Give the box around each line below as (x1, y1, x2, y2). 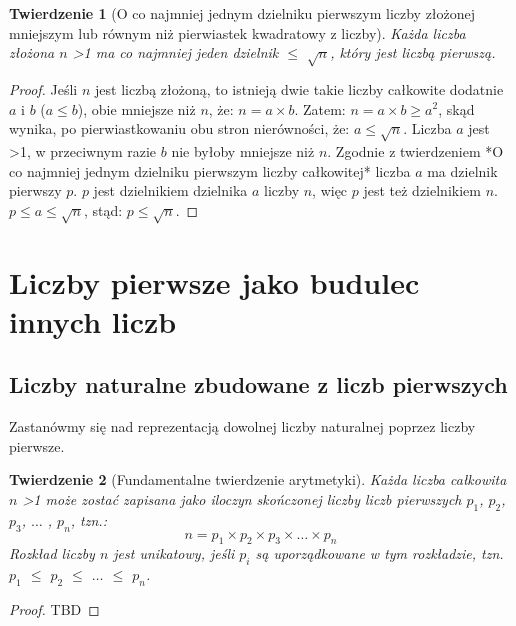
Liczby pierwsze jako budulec (9, 261, 420, 302)
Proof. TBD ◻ (9, 598, 100, 619)
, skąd (438, 98, 475, 119)
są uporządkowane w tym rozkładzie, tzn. (255, 543, 504, 564)
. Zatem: (294, 98, 346, 119)
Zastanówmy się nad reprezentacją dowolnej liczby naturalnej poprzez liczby (9, 416, 476, 437)
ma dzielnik (427, 160, 498, 181)
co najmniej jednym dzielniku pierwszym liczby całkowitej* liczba (9, 160, 411, 181)
